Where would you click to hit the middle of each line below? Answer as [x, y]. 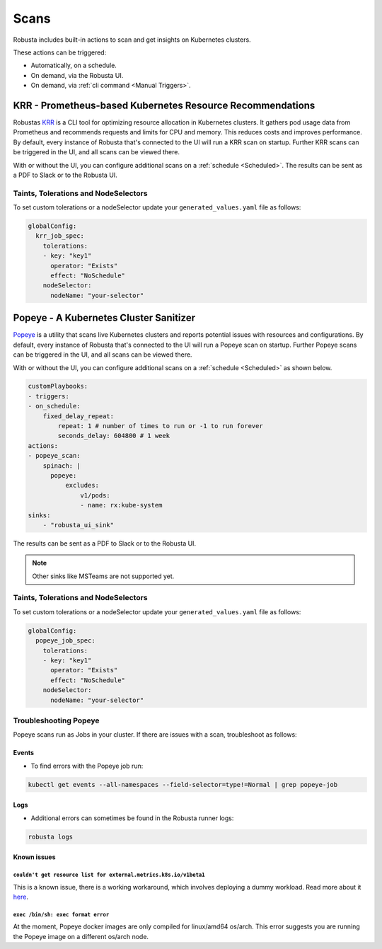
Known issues [34, 857]
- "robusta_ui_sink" [79, 525]
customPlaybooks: [58, 386]
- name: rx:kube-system [121, 505]
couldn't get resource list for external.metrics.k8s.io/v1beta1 [109, 875]
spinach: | [62, 466]
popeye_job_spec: [65, 641]
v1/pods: [95, 495]
